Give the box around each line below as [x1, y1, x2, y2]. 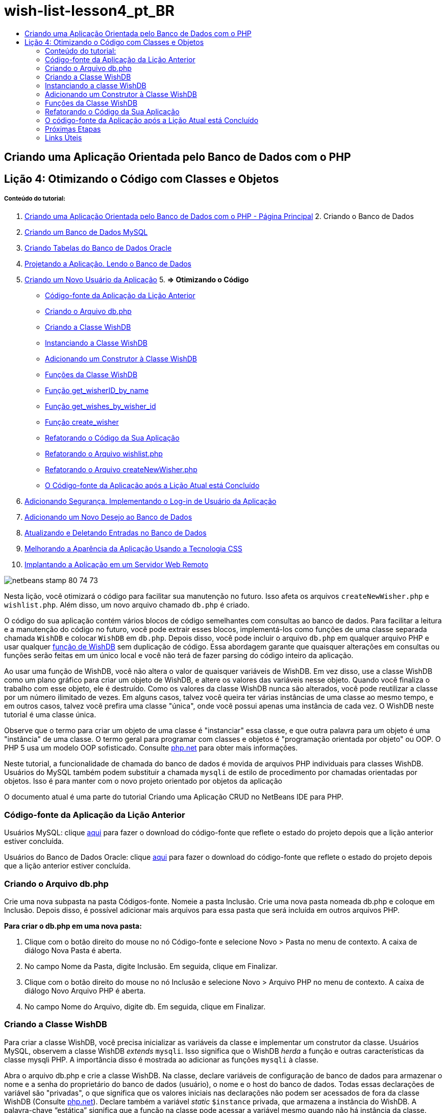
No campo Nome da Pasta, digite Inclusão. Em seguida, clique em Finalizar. [24, 961, 278, 971]
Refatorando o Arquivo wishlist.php [45, 449, 163, 458]
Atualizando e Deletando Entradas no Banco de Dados [24, 528, 207, 538]
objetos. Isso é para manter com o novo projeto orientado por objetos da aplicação [4, 777, 282, 786]
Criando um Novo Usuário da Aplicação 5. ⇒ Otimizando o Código [24, 275, 249, 284]
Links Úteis [45, 133, 82, 142]
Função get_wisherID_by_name [45, 386, 149, 395]
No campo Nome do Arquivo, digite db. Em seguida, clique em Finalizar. [24, 1002, 266, 1011]
